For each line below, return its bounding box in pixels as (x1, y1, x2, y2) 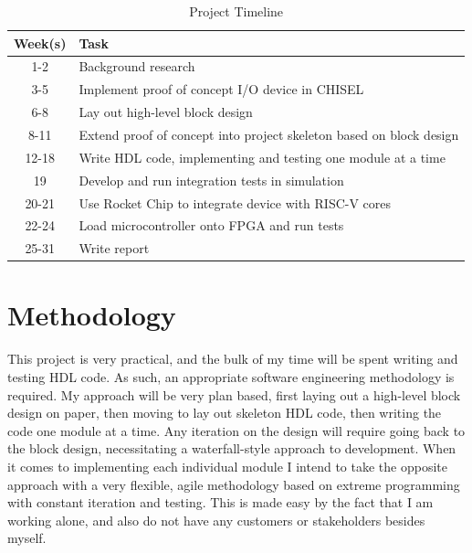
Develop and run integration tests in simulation (79, 170, 344, 189)
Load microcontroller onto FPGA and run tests (79, 216, 344, 235)
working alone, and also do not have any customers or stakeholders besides (7, 510, 425, 529)
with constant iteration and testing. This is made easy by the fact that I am (7, 493, 434, 512)
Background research (79, 57, 195, 76)
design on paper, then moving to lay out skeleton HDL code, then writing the (7, 403, 442, 422)
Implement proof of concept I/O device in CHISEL (79, 80, 364, 99)
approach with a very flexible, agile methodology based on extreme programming (7, 474, 460, 494)
